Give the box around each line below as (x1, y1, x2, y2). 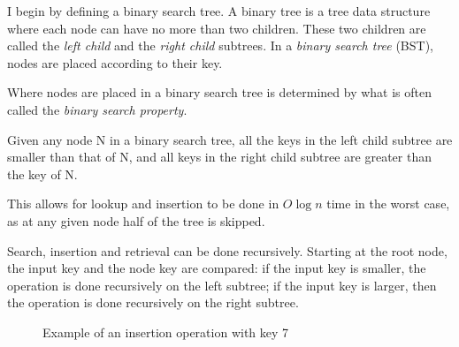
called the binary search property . (7, 100, 187, 118)
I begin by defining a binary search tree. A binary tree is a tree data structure (7, 2, 431, 19)
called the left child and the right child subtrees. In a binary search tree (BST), (7, 36, 433, 55)
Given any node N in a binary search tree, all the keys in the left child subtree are (7, 130, 453, 148)
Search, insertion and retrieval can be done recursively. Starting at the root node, (7, 241, 448, 260)
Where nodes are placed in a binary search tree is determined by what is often (7, 83, 432, 102)
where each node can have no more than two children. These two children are (7, 19, 426, 37)
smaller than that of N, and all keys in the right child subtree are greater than (7, 147, 432, 166)
